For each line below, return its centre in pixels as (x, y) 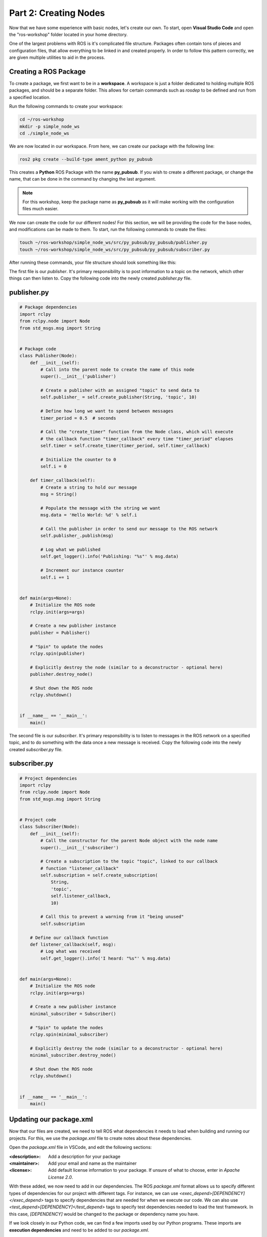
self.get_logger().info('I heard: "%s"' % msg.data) (106, 958)
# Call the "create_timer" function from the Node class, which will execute (137, 432)
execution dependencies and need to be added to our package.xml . (79, 1230)
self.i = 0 (53, 467)
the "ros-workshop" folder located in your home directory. (68, 34)
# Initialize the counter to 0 (78, 459)
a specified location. (30, 97)
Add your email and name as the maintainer (92, 1163)
